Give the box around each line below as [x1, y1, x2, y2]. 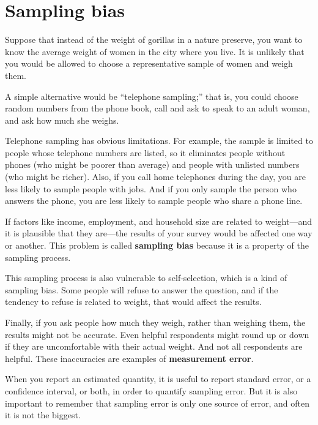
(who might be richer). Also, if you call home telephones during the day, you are [5, 170, 306, 183]
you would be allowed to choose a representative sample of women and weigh [5, 57, 293, 70]
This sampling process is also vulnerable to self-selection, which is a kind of [5, 271, 287, 284]
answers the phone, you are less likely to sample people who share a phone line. [5, 194, 303, 207]
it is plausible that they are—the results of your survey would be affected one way [5, 227, 312, 239]
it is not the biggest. [5, 408, 81, 421]
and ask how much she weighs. [5, 113, 119, 126]
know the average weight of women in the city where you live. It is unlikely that [5, 45, 305, 58]
